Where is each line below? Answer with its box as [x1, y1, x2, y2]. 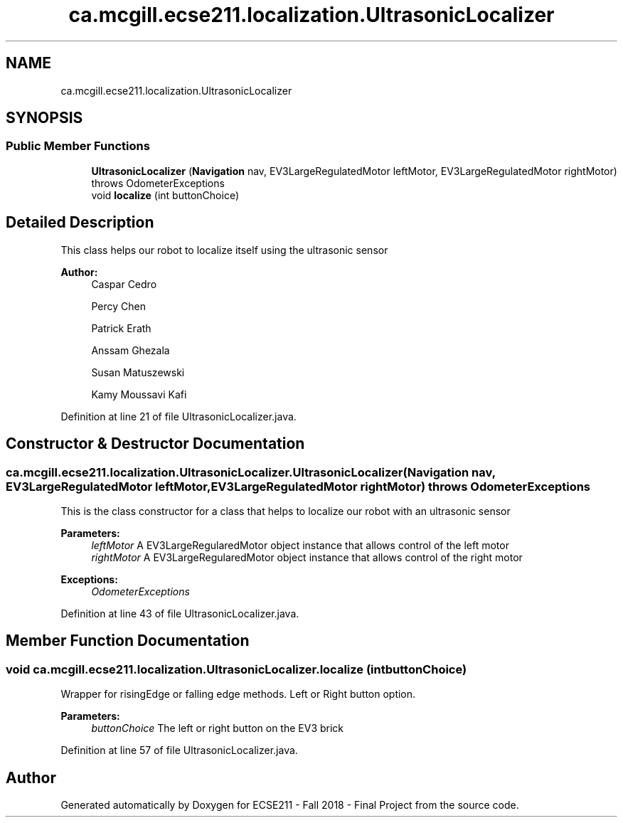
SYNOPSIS [6, 109, 83, 127]
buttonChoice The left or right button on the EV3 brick [91, 722, 344, 735]
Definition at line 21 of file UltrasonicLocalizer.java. [60, 410, 297, 423]
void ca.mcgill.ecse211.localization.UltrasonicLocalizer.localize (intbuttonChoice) [6, 662, 467, 676]
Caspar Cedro [91, 277, 157, 290]
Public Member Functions [6, 139, 150, 154]
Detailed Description [6, 213, 154, 232]
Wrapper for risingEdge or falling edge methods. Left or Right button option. [60, 688, 416, 701]
